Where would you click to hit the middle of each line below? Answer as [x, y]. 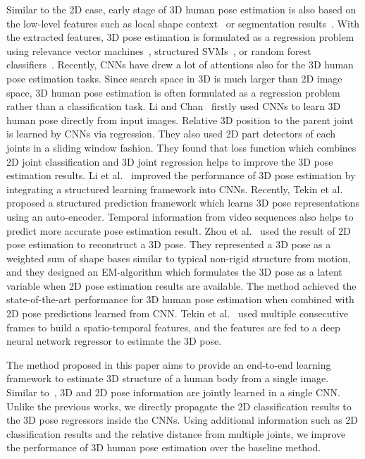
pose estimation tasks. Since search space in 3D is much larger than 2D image [174, 78]
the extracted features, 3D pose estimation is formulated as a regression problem [180, 37]
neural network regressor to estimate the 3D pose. [114, 341]
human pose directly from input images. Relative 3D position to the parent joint [180, 120]
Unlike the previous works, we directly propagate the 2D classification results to [179, 406]
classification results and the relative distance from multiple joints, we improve [176, 433]
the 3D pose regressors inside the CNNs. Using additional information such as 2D [182, 420]
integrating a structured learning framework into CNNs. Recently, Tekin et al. [175, 189]
